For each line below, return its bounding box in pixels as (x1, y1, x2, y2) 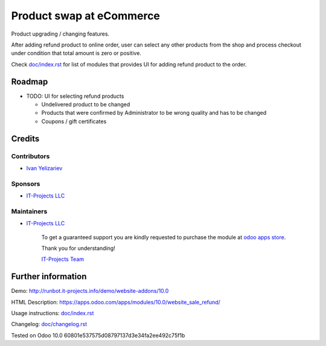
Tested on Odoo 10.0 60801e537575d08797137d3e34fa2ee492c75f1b (11, 332, 185, 339)
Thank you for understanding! (41, 245, 116, 252)
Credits (11, 133, 40, 144)
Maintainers (11, 207, 48, 216)
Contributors (11, 152, 50, 160)
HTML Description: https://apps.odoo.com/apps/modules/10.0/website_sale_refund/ (11, 298, 220, 306)
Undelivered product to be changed (41, 101, 130, 108)
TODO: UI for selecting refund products (26, 92, 124, 100)
